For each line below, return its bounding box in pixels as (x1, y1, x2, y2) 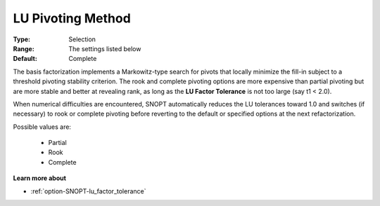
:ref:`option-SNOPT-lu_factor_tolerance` (30, 186, 147, 195)
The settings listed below (68, 44, 141, 53)
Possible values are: (13, 123, 72, 131)
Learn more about (13, 174, 67, 182)
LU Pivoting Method (13, 11, 132, 26)
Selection (68, 35, 96, 43)
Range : (13, 44, 34, 53)
